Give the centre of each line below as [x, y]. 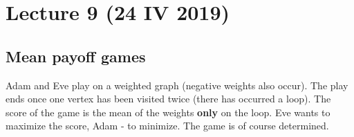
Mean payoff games [76, 56]
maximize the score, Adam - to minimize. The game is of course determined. [167, 126]
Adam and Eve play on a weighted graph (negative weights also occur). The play [177, 85]
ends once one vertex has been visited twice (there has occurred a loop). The [168, 99]
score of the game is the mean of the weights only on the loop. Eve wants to [168, 112]
